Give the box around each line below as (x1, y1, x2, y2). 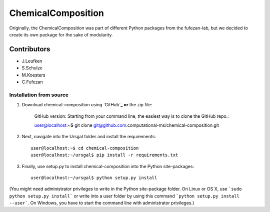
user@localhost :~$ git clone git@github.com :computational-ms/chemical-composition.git (34, 122, 219, 128)
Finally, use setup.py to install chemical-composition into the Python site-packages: (21, 163, 194, 169)
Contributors (9, 45, 50, 53)
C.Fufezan (21, 79, 43, 85)
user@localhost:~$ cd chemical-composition (30, 145, 139, 151)
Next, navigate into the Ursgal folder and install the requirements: (21, 134, 156, 140)
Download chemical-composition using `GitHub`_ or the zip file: (21, 102, 152, 108)
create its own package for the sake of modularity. (9, 31, 113, 37)
